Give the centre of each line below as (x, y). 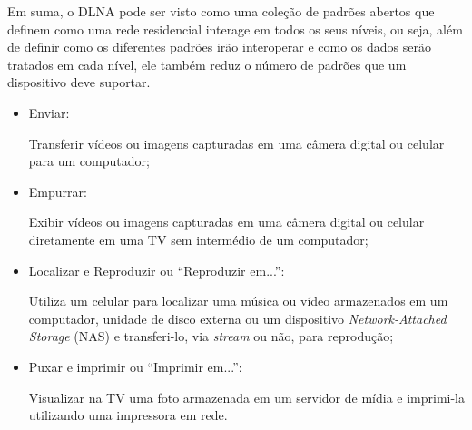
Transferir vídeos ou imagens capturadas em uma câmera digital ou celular (236, 143)
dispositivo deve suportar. (79, 82)
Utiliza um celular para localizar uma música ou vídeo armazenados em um (238, 301)
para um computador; (89, 161)
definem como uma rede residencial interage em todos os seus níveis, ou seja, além (235, 29)
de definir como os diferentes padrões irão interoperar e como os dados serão (220, 47)
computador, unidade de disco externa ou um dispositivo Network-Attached (237, 318)
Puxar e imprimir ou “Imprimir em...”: (135, 366)
